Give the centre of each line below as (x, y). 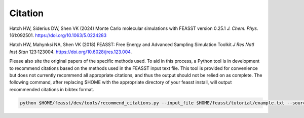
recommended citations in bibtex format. (52, 89)
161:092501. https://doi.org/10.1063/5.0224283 (58, 35)
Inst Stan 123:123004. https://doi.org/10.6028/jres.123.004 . (71, 52)
